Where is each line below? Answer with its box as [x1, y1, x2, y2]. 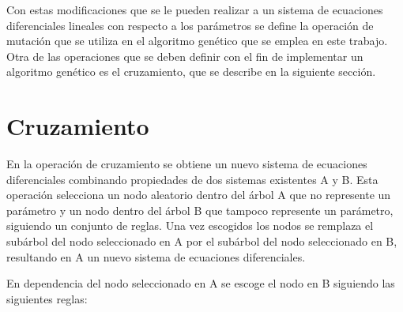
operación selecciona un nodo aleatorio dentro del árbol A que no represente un [6, 186, 391, 203]
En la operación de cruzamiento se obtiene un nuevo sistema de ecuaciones [6, 156, 367, 172]
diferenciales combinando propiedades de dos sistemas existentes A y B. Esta [6, 171, 379, 187]
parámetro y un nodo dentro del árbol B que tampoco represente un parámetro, [6, 201, 394, 218]
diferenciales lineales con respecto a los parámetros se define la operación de [6, 17, 374, 33]
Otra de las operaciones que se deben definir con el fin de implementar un [6, 47, 363, 64]
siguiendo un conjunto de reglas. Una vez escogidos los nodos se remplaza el [6, 217, 374, 234]
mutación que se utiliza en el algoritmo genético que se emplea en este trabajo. [6, 32, 388, 49]
